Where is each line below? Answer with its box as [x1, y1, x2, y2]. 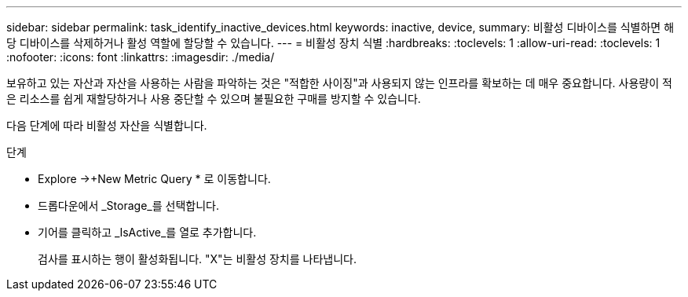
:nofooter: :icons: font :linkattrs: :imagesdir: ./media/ [6, 50, 275, 64]
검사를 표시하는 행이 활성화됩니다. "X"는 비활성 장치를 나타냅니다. [38, 252, 357, 266]
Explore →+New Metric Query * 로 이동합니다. [38, 172, 271, 185]
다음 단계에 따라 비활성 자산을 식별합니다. [6, 119, 207, 132]
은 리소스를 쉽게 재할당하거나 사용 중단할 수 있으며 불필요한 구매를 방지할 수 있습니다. [6, 92, 421, 105]
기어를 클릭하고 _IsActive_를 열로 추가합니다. [38, 225, 257, 239]
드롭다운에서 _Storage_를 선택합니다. [38, 199, 219, 212]
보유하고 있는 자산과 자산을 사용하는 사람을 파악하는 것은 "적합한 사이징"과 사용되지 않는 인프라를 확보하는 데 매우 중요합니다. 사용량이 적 [6, 76, 672, 90]
